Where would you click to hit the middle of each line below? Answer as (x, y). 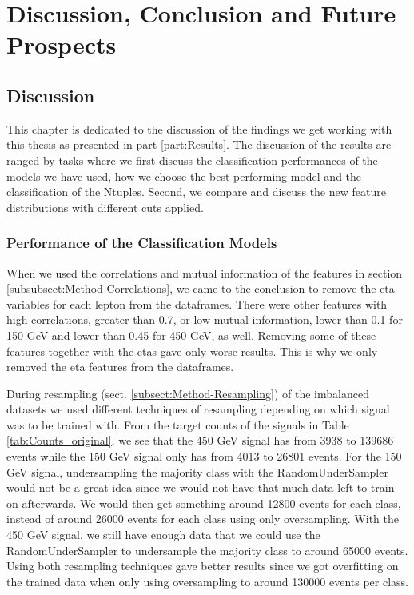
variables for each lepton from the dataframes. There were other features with (197, 303)
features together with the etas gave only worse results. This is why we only (192, 351)
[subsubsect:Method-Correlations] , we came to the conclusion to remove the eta (201, 288)
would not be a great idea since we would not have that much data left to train (201, 487)
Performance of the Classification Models (142, 243)
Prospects (62, 44)
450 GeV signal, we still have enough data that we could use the (163, 535)
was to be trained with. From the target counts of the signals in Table (178, 424)
